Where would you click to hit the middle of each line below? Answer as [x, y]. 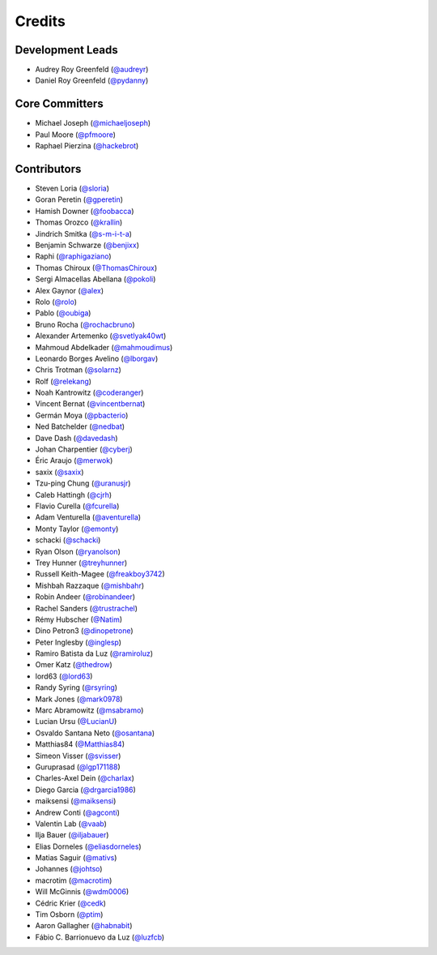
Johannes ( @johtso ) [69, 869]
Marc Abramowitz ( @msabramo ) [89, 710]
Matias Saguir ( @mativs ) [76, 858]
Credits [40, 21]
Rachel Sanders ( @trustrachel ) [86, 608]
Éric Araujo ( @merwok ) [74, 460]
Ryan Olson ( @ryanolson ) [78, 551]
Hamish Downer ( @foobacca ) [85, 211]
